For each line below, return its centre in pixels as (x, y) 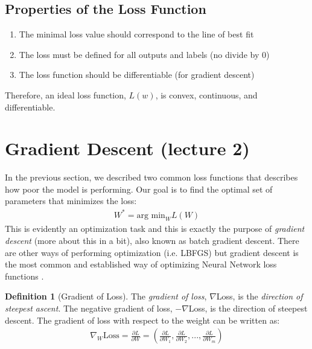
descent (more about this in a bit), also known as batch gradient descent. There (152, 240)
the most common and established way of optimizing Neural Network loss (141, 264)
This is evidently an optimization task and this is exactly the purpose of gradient (155, 229)
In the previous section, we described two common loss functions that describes (151, 177)
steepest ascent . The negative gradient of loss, (89, 308)
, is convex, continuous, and (206, 94)
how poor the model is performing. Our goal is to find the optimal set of (139, 189)
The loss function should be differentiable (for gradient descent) (137, 75)
